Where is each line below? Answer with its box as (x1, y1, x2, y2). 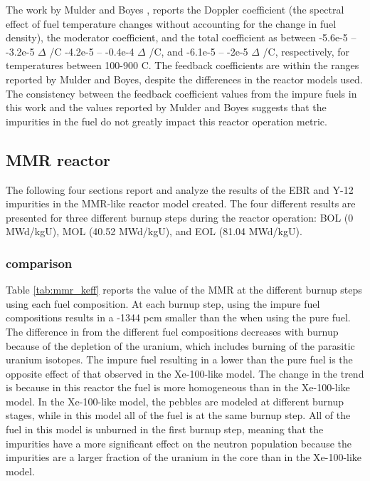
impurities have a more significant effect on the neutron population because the (6, 435, 352, 450)
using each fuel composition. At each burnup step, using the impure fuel (6, 296, 320, 311)
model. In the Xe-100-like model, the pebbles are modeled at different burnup (6, 393, 344, 408)
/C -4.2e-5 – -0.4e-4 (49, 43, 134, 58)
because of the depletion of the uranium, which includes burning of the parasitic (6, 338, 355, 353)
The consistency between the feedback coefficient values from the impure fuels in (6, 86, 357, 100)
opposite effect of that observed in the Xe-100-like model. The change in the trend (6, 366, 364, 381)
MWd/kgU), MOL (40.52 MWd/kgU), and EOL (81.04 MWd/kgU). (6, 224, 302, 239)
